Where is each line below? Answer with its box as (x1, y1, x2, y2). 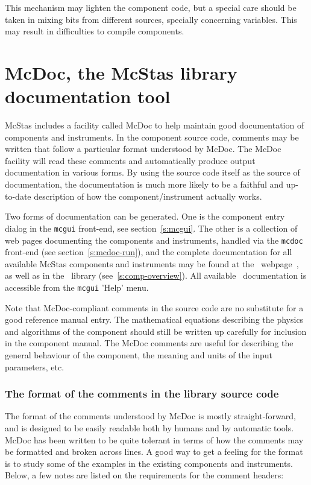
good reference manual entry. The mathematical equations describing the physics (5, 313, 304, 326)
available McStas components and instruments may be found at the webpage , (5, 257, 299, 270)
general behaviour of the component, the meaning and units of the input (5, 348, 272, 361)
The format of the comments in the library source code (5, 386, 279, 401)
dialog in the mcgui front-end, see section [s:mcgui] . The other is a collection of (5, 221, 298, 234)
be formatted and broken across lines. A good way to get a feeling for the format (5, 445, 303, 458)
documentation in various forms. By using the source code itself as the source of (5, 166, 300, 179)
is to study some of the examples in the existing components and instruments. (5, 457, 293, 469)
